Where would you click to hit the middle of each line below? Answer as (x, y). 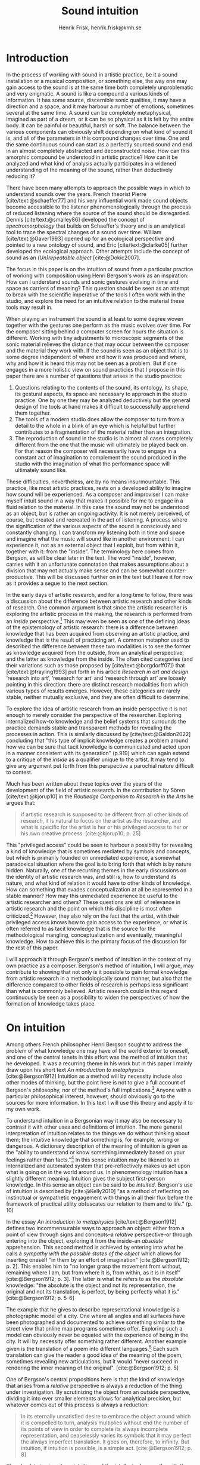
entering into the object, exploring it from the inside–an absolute (85, 1241)
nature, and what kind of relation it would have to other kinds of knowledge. (99, 883)
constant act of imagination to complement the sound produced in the (100, 457)
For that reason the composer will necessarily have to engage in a (96, 451)
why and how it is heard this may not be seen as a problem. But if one (92, 363)
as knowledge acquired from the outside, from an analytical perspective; (95, 653)
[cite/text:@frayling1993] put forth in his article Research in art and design (97, 672)
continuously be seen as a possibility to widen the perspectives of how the (98, 997)
